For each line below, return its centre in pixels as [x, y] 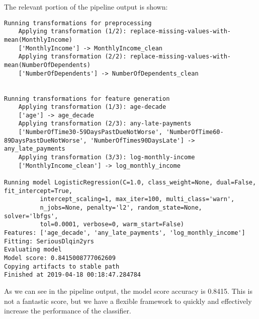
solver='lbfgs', [31, 216]
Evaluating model [33, 250]
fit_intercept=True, [38, 191]
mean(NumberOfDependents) [47, 65]
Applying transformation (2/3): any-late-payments [105, 124]
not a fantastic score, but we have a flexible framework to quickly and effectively [128, 301]
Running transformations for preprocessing [78, 23]
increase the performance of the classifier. [68, 311]
